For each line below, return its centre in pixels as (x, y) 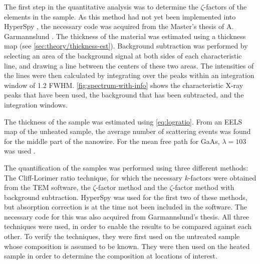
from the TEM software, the (47, 187)
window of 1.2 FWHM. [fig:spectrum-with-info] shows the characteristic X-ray (124, 85)
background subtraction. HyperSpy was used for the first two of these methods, (126, 197)
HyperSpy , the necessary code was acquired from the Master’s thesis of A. (119, 26)
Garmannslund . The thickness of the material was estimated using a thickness (125, 36)
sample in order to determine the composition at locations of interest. (111, 256)
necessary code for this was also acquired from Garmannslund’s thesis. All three (127, 216)
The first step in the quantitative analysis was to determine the (101, 6)
